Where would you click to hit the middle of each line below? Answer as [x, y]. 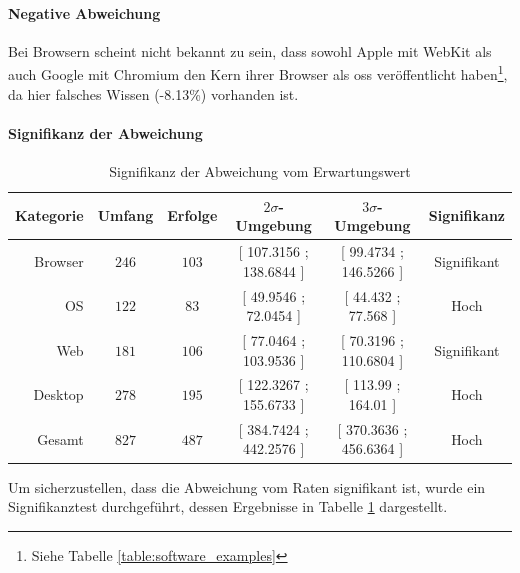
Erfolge [192, 215]
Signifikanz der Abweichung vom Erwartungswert [260, 171]
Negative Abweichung [84, 12]
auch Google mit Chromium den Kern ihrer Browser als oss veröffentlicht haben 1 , [258, 73]
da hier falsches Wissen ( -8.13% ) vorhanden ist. [153, 93]
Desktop [58, 394]
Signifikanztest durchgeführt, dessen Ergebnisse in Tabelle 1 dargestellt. [228, 506]
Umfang [125, 215]
